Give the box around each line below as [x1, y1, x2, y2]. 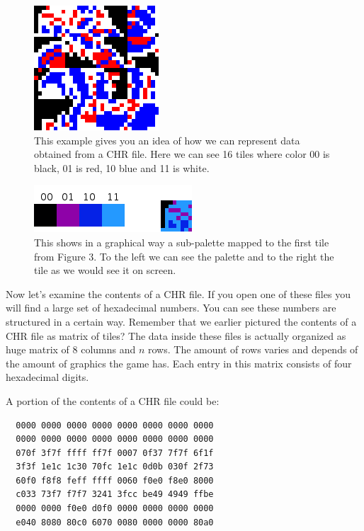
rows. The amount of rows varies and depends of [148, 342, 358, 357]
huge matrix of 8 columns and [6, 342, 136, 357]
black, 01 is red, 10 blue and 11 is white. [34, 160, 210, 175]
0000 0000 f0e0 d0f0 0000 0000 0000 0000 [16, 503, 214, 514]
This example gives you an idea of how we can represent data [34, 132, 300, 147]
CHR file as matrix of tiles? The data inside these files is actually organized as [6, 328, 346, 343]
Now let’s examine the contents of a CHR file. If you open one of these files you [6, 286, 351, 301]
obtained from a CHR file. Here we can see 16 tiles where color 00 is [34, 147, 330, 161]
